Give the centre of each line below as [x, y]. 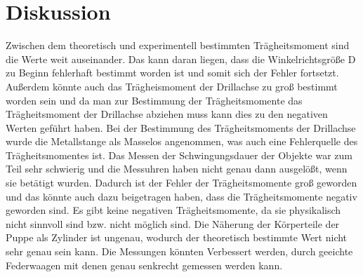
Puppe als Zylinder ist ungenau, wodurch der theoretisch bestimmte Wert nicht [177, 237]
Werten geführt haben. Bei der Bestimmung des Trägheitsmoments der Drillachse [181, 127]
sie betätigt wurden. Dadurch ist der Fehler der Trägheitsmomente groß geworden [181, 183]
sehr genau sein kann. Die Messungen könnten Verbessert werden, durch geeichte [179, 251]
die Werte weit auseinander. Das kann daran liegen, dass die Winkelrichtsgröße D [181, 59]
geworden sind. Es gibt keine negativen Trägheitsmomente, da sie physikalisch [173, 210]
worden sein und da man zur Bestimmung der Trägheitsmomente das [154, 100]
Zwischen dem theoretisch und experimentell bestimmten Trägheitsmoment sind [178, 45]
